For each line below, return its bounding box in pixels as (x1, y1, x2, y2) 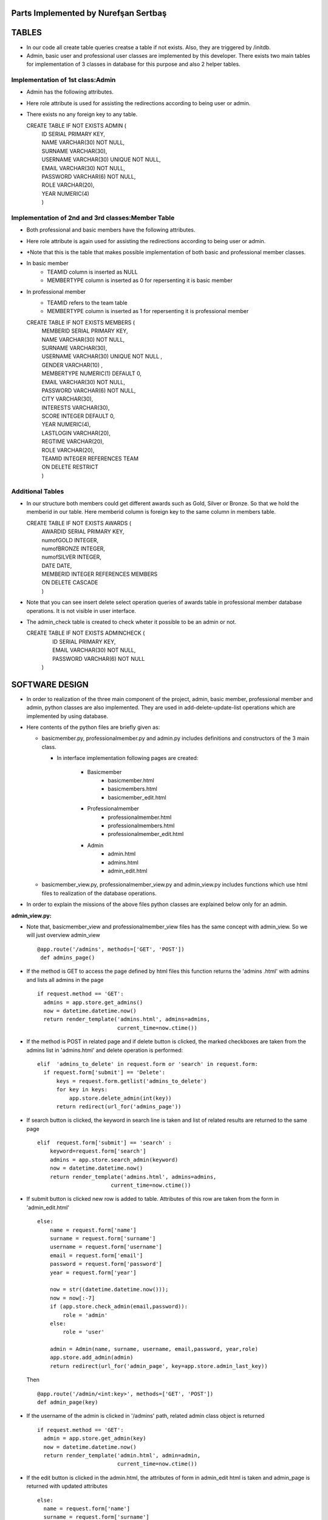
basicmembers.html (108, 785, 157, 793)
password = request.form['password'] (49, 1260, 162, 1268)
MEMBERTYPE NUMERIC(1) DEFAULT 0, (41, 370, 142, 377)
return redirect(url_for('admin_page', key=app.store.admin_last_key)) (49, 1363, 268, 1369)
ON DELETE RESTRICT (41, 463, 98, 471)
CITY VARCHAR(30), (41, 395, 94, 402)
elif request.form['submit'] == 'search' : (37, 1139, 173, 1146)
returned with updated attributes (26, 1482, 108, 1490)
